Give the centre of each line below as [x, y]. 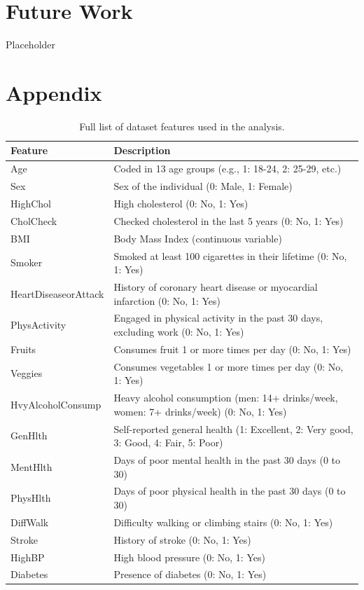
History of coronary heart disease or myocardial [216, 286]
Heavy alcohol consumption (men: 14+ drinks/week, [226, 398]
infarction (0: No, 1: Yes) [167, 300]
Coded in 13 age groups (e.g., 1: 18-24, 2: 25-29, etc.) [227, 169]
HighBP [28, 557]
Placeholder [31, 44]
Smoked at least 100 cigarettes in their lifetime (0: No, [230, 255]
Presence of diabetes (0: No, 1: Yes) [190, 574]
